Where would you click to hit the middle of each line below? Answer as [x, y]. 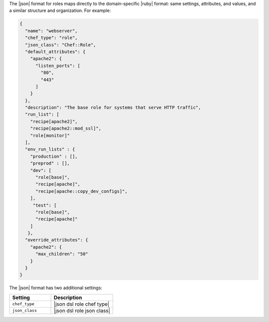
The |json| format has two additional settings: [56, 288]
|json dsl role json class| [82, 311]
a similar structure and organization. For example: [60, 10]
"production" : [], [54, 156]
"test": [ [45, 205]
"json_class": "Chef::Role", [61, 45]
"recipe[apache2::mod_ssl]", [66, 129]
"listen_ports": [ [58, 66]
